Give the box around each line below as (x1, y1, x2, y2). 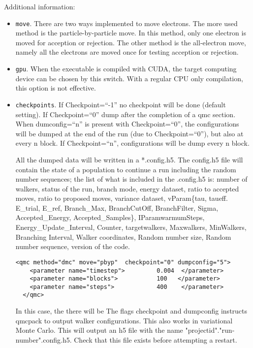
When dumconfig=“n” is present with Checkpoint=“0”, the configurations (15, 119, 239, 129)
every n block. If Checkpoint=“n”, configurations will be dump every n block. (15, 138, 250, 148)
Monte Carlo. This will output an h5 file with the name (15, 325, 183, 335)
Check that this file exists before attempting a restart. (74, 334, 237, 345)
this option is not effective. (15, 83, 96, 93)
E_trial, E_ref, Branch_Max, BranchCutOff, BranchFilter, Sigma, (15, 202, 219, 213)
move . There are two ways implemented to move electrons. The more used (15, 18, 238, 28)
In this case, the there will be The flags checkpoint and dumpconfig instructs (15, 306, 248, 316)
